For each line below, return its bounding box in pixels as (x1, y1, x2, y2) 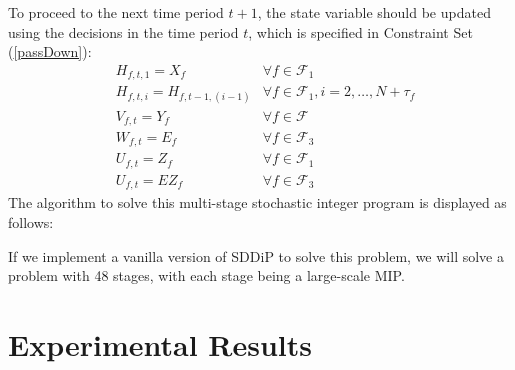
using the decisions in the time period (8, 21, 239, 42)
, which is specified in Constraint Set (248, 21, 473, 42)
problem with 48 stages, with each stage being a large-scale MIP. (8, 265, 405, 286)
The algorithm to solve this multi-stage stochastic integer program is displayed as (8, 192, 507, 213)
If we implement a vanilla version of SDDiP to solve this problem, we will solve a (8, 245, 504, 266)
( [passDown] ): (8, 41, 92, 62)
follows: (8, 212, 54, 233)
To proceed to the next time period (8, 2, 224, 22)
